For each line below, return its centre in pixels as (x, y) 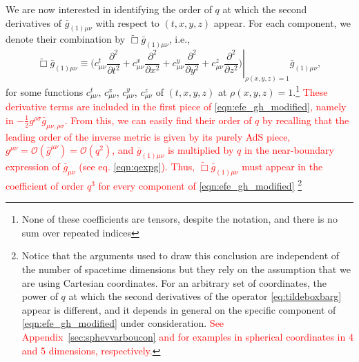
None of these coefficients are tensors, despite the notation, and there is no (179, 219)
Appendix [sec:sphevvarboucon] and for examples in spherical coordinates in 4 (187, 336)
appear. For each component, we (282, 22)
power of (40, 296)
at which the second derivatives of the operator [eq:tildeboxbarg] (205, 296)
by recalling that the (305, 120)
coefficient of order (45, 185)
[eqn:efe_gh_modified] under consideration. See (123, 323)
